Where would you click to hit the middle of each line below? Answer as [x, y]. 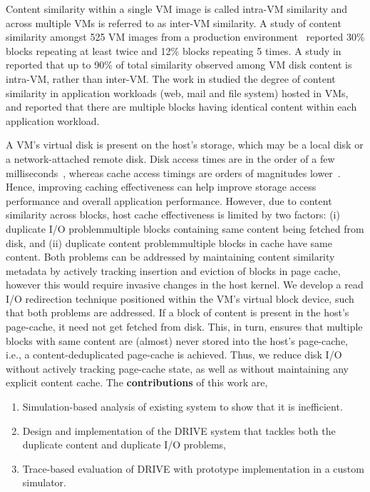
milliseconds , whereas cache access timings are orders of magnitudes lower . [173, 172]
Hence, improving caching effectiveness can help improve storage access [161, 187]
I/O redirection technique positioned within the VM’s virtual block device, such [180, 298]
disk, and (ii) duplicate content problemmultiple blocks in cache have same [169, 242]
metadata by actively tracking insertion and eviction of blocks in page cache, [173, 270]
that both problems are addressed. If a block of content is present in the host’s [178, 312]
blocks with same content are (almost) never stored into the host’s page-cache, [177, 340]
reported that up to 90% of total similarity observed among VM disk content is [179, 65]
